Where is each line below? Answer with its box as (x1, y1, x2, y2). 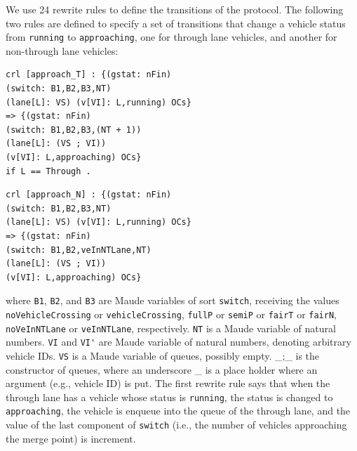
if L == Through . (6, 166, 91, 176)
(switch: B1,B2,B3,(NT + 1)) (6, 124, 142, 135)
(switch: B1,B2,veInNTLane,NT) (6, 244, 151, 255)
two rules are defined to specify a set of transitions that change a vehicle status (6, 15, 346, 30)
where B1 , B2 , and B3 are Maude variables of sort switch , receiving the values (6, 293, 339, 308)
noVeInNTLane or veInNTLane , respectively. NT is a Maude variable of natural (6, 320, 336, 335)
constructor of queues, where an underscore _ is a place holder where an (6, 362, 318, 377)
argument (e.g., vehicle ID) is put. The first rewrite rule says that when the (6, 376, 330, 391)
